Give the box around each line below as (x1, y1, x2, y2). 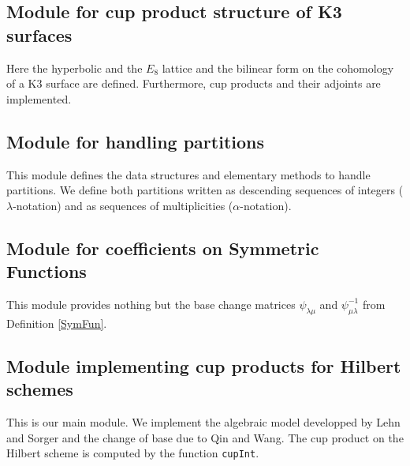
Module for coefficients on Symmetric (6, 235, 319, 260)
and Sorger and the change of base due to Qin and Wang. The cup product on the (6, 429, 404, 445)
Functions (6, 259, 87, 284)
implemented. (6, 90, 72, 107)
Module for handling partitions (6, 129, 265, 153)
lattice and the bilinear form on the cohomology (162, 59, 394, 76)
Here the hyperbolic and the (6, 59, 143, 76)
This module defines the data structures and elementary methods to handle (6, 166, 371, 182)
